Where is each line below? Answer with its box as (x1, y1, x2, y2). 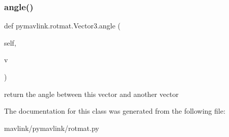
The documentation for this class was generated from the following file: (4, 106, 225, 116)
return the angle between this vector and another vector (4, 88, 179, 99)
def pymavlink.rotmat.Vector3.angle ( (4, 20, 121, 31)
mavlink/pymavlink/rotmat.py (4, 122, 99, 133)
